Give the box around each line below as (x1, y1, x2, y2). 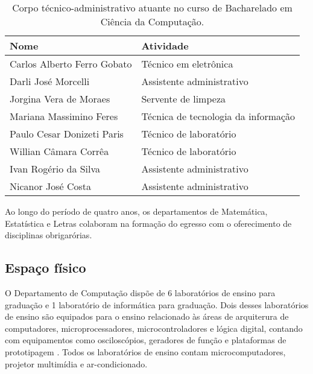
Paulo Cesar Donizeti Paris (10, 127, 124, 141)
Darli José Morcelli (10, 74, 90, 88)
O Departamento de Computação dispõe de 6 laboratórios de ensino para (5, 286, 276, 299)
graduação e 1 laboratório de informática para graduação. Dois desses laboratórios (5, 298, 309, 311)
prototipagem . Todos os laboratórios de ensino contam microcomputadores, (5, 345, 286, 358)
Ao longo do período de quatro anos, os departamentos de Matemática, (5, 205, 268, 217)
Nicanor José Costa (10, 179, 92, 193)
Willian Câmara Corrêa (10, 144, 109, 158)
